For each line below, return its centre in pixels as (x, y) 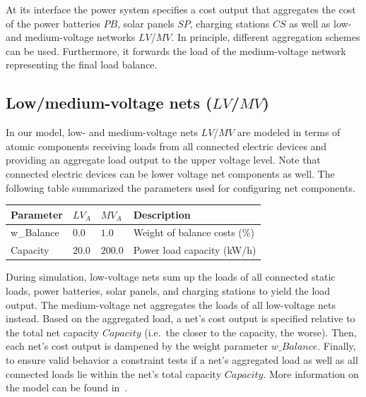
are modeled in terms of (289, 132)
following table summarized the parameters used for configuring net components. (181, 187)
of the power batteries (53, 23)
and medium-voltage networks (71, 37)
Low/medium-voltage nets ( (109, 103)
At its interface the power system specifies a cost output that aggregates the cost (181, 9)
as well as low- (320, 23)
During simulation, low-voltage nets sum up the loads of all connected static (171, 277)
